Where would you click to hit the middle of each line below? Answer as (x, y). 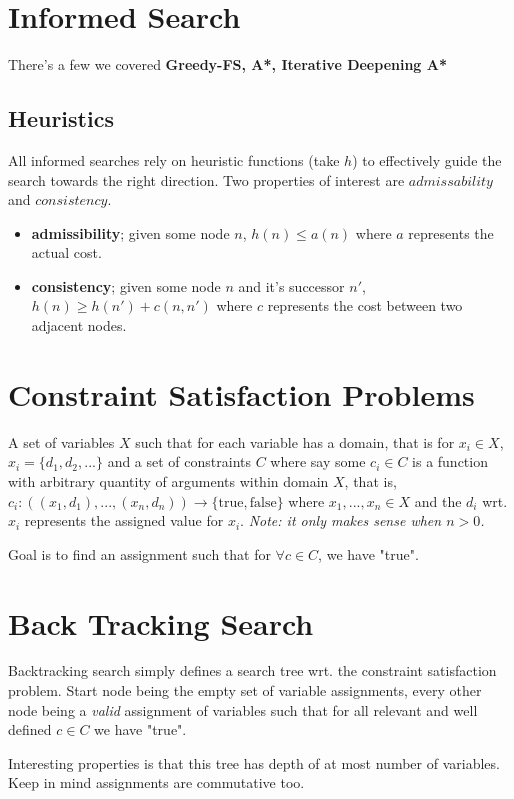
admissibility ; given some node (130, 232)
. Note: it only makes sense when (341, 520)
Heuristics (61, 118)
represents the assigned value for (124, 520)
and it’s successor (291, 285)
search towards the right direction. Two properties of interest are (206, 179)
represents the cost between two (365, 305)
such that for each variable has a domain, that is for (295, 441)
